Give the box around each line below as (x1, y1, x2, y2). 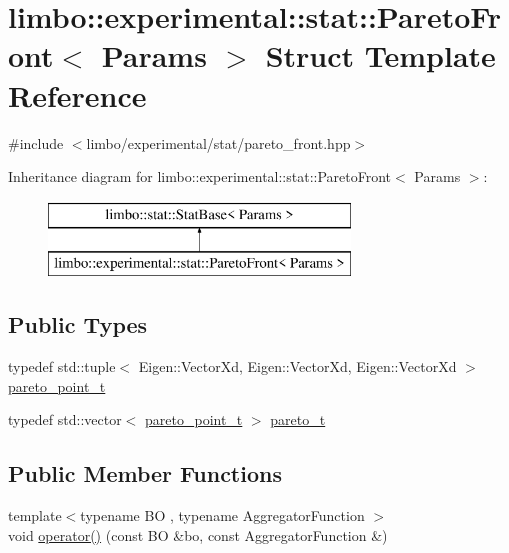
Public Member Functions (8, 458, 282, 489)
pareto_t (270, 409, 326, 430)
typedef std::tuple (8, 356, 116, 377)
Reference (8, 74, 147, 115)
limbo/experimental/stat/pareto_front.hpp (86, 132, 351, 153)
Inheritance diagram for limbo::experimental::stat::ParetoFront (8, 166, 392, 187)
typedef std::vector (8, 409, 122, 430)
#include (8, 132, 64, 153)
